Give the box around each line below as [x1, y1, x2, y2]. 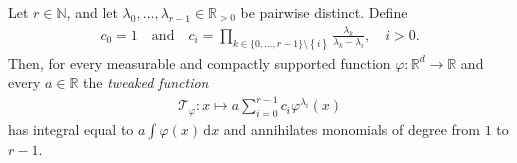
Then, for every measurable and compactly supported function [8, 52, 391, 73]
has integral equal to [8, 119, 134, 140]
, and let [66, 2, 118, 22]
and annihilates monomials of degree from [223, 119, 480, 140]
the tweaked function [83, 72, 209, 93]
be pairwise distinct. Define [240, 2, 408, 22]
